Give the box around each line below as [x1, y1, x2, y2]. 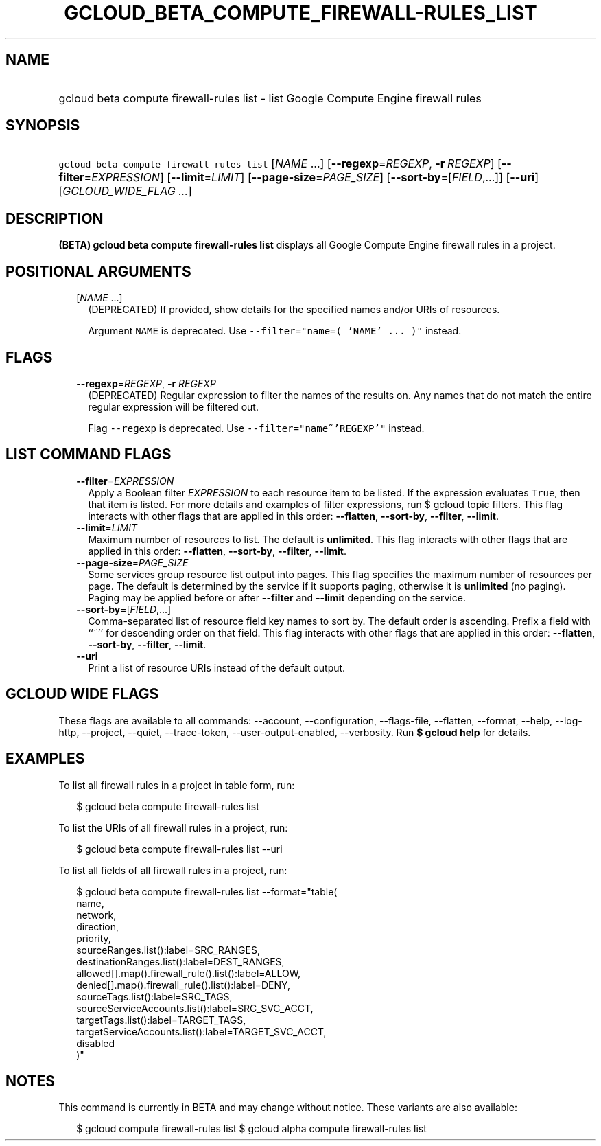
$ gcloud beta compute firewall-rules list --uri [76, 843, 283, 855]
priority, [76, 932, 111, 944]
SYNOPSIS [5, 117, 80, 135]
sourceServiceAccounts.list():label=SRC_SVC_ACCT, [76, 1002, 314, 1014]
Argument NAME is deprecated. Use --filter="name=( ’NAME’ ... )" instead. [88, 325, 462, 337]
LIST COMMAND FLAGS [5, 446, 172, 463]
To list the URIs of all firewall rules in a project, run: [58, 821, 288, 834]
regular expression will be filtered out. [88, 400, 259, 413]
